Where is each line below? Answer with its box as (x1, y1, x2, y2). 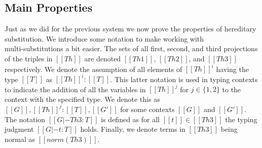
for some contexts (120, 103, 175, 114)
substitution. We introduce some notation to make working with (5, 33, 204, 44)
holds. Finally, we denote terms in (80, 124, 185, 134)
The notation (5, 114, 46, 124)
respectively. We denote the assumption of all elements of (5, 63, 182, 74)
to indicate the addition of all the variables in (5, 84, 146, 94)
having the (216, 63, 249, 74)
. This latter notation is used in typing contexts (110, 73, 258, 84)
